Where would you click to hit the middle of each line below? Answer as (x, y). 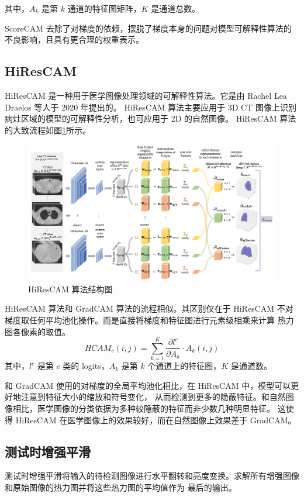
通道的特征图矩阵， (104, 8)
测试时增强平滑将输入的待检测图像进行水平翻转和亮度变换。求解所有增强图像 (152, 476)
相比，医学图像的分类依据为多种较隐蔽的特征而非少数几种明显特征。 (144, 408)
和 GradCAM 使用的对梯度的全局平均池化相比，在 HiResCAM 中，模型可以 (148, 385)
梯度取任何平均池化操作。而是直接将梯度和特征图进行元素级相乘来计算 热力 (149, 320)
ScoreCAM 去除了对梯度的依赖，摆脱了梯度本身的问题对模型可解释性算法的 (148, 28)
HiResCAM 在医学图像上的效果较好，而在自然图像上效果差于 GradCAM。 (156, 420)
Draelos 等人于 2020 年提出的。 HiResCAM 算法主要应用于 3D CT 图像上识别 (151, 107)
